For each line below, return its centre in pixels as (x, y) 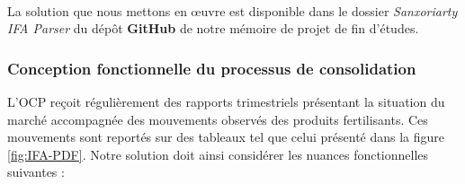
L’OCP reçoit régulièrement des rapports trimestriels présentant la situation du (226, 101)
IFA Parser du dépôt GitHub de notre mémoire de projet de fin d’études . (213, 28)
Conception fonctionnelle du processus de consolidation (212, 68)
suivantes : (36, 172)
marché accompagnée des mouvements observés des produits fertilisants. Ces (218, 119)
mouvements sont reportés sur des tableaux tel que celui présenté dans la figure (226, 137)
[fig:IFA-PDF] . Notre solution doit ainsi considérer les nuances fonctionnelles (218, 154)
